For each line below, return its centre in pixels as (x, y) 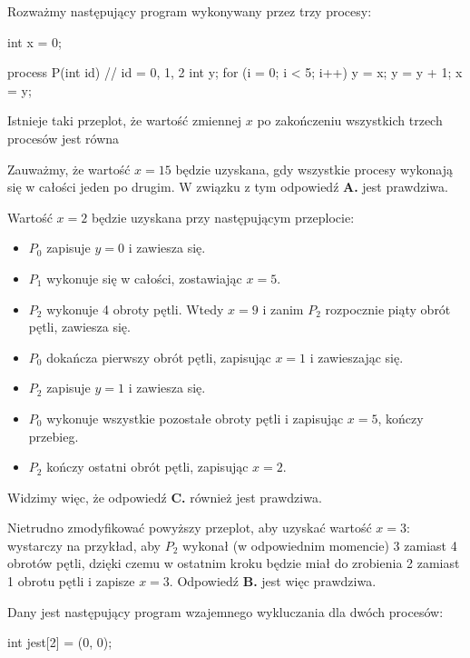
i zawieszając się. (357, 357)
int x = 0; (34, 41)
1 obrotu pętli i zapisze (71, 581)
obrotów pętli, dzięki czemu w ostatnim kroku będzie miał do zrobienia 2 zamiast (234, 563)
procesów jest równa (64, 138)
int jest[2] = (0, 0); (60, 642)
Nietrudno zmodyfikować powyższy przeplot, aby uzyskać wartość (190, 528)
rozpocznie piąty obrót (388, 309)
